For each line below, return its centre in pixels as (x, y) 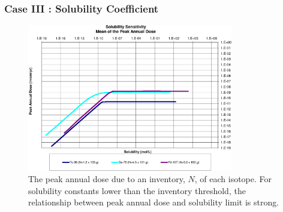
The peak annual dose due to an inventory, (107, 179)
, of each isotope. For (233, 179)
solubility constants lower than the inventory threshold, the (137, 190)
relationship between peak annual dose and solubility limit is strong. (154, 202)
